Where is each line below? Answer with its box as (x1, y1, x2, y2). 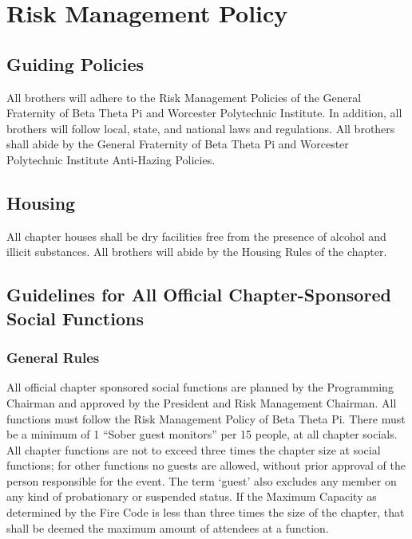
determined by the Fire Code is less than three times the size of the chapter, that (6, 504, 405, 521)
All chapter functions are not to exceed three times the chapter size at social (6, 441, 381, 458)
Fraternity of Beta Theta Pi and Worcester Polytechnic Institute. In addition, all (6, 104, 402, 121)
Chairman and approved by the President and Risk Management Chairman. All (6, 394, 397, 411)
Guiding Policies (6, 51, 145, 76)
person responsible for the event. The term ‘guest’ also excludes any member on (6, 472, 397, 489)
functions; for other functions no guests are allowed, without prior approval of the (6, 457, 406, 474)
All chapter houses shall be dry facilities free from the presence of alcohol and (6, 227, 386, 244)
